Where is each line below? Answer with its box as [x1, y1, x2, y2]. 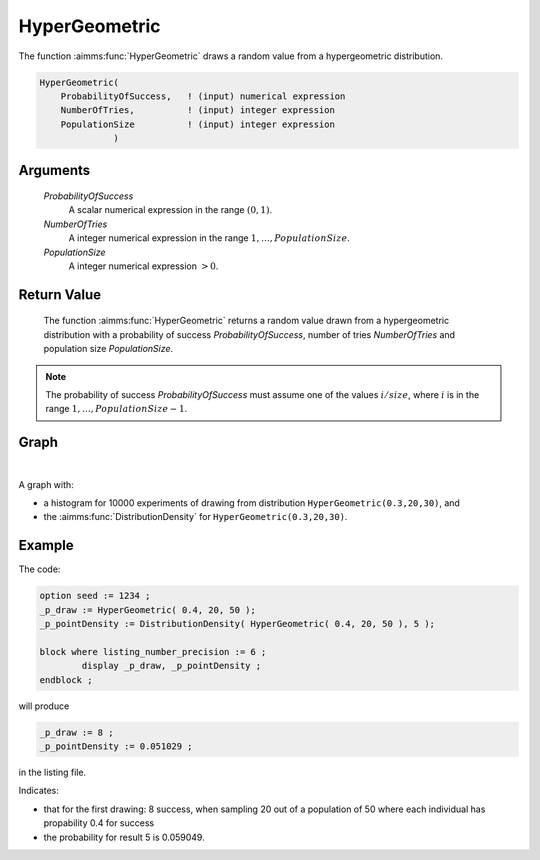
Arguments [18, 161, 91, 179]
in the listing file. [18, 766, 87, 779]
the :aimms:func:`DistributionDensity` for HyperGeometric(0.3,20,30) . [43, 511, 348, 523]
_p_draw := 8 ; [39, 726, 114, 738]
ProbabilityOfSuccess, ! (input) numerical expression [60, 90, 346, 102]
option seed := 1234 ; [39, 590, 151, 602]
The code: [18, 563, 61, 575]
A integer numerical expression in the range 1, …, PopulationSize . [68, 232, 350, 244]
